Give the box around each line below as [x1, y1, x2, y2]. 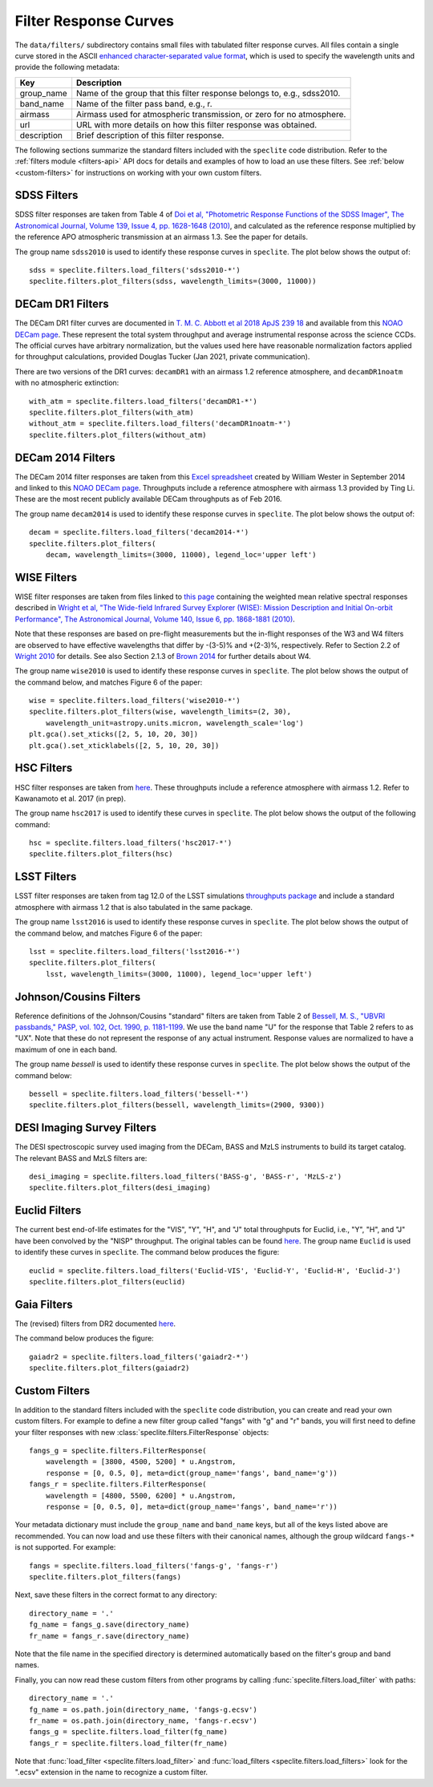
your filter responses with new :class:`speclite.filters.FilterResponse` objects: [14, 1427, 269, 1437]
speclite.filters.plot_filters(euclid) [29, 1277, 186, 1286]
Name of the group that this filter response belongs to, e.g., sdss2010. [76, 87, 341, 99]
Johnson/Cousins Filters [14, 990, 141, 1004]
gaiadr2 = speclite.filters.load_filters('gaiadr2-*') [29, 1352, 249, 1361]
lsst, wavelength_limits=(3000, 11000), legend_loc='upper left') [45, 969, 313, 978]
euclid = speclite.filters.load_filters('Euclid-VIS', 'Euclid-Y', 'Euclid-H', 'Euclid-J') [29, 1266, 401, 1275]
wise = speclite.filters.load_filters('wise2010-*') [29, 696, 241, 706]
